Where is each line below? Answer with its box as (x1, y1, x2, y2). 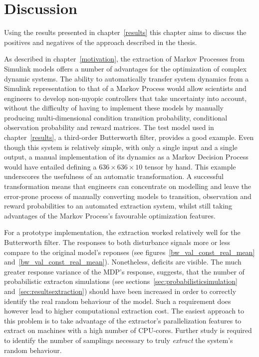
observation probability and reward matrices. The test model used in (4, 122, 214, 132)
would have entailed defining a (4, 161, 97, 171)
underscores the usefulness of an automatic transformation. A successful (4, 171, 224, 181)
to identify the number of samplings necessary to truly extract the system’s (4, 334, 233, 345)
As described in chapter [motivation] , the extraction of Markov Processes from (4, 53, 245, 64)
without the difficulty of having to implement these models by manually (4, 102, 224, 113)
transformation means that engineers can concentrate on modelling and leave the (4, 181, 252, 191)
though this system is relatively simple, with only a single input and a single (4, 141, 238, 152)
